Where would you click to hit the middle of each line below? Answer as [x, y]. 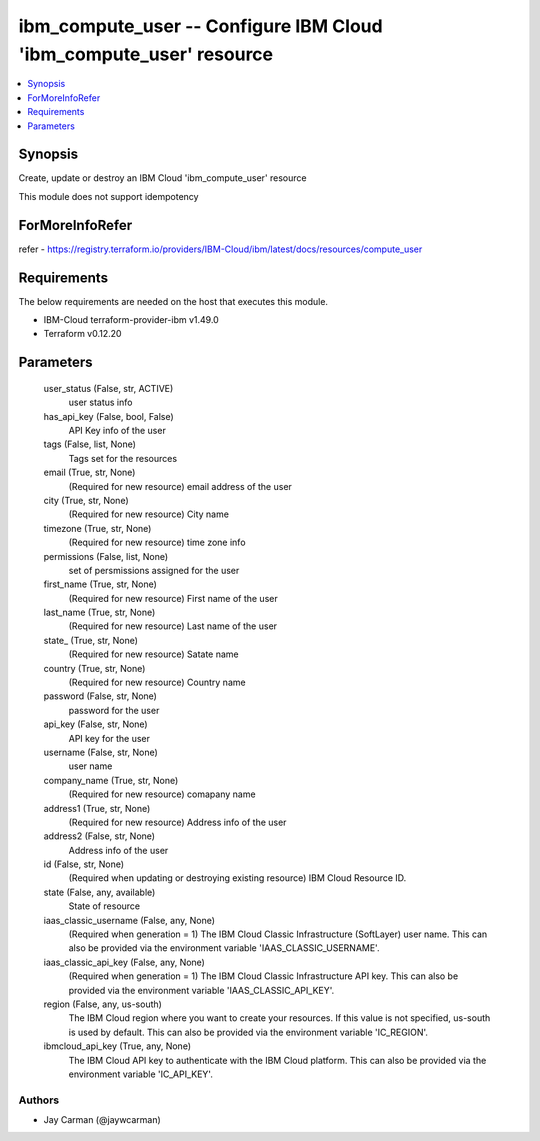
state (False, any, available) [99, 892]
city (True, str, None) [86, 500]
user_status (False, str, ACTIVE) [108, 388]
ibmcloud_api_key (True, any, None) [117, 1046]
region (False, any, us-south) [102, 1004]
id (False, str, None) [84, 864]
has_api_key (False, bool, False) [108, 416]
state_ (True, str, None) [91, 640]
